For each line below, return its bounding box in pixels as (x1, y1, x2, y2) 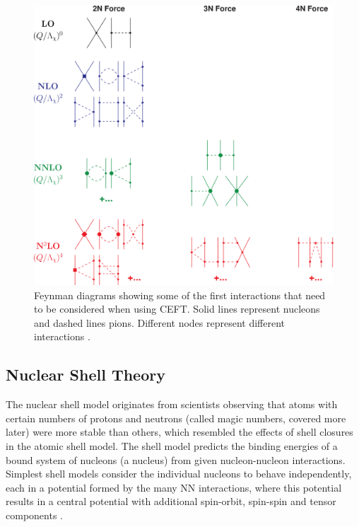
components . (6, 507, 63, 522)
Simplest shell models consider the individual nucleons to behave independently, (6, 466, 352, 481)
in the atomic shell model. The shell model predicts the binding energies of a (6, 438, 338, 453)
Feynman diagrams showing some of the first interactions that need (34, 287, 326, 302)
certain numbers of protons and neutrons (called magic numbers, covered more (6, 410, 346, 425)
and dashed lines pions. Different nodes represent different (34, 315, 286, 330)
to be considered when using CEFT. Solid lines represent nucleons (34, 301, 320, 316)
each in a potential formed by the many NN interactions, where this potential (6, 480, 342, 494)
